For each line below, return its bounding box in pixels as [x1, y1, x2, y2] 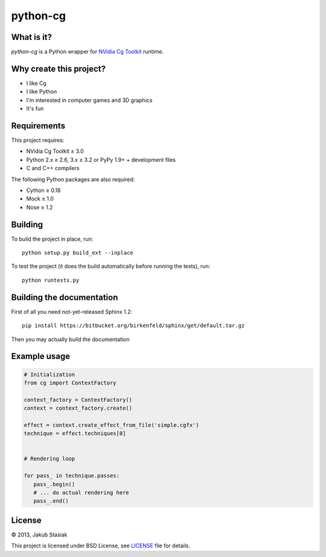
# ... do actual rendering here [33, 489, 129, 496]
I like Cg [26, 79, 46, 87]
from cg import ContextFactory [24, 379, 117, 386]
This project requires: [11, 136, 65, 144]
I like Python [26, 88, 57, 95]
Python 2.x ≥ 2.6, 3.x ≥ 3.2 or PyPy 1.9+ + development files [26, 156, 176, 163]
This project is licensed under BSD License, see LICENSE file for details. [11, 542, 190, 549]
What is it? [11, 32, 53, 42]
